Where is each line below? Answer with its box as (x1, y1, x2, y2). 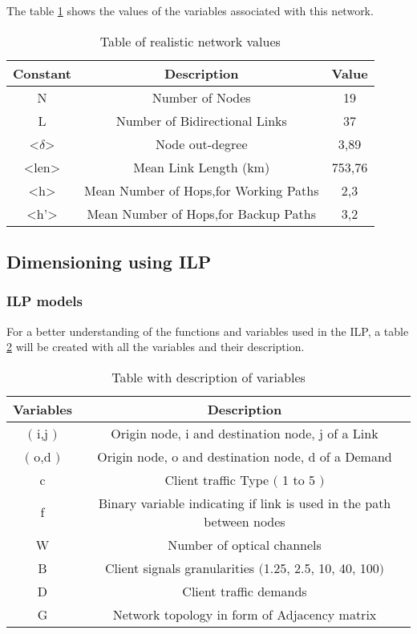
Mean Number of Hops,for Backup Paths (87, 204, 317, 223)
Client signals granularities (105, 558, 255, 577)
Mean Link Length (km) (133, 157, 270, 176)
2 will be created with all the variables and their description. (6, 338, 305, 355)
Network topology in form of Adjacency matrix (112, 604, 377, 624)
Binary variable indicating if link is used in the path (98, 493, 391, 512)
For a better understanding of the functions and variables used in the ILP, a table (6, 322, 409, 339)
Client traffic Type (164, 470, 269, 489)
